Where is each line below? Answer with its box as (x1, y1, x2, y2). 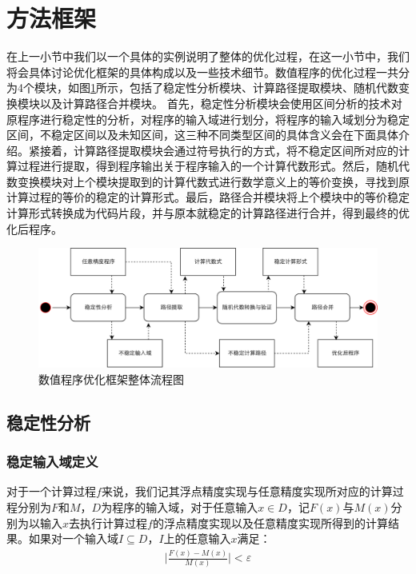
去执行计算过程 (69, 514, 148, 531)
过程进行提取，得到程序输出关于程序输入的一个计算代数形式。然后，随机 (17, 157, 398, 174)
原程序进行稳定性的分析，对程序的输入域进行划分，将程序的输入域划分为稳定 (6, 110, 410, 127)
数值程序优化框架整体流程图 (38, 370, 184, 387)
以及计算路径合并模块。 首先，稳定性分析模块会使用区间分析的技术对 (39, 94, 402, 111)
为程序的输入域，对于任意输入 (101, 498, 258, 515)
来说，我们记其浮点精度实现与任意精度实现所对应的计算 (101, 483, 393, 500)
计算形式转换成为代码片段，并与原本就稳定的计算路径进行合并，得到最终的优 (6, 205, 410, 221)
